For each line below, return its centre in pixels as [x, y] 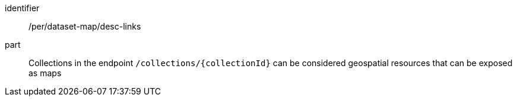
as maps [45, 73]
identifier [22, 8]
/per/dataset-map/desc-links [85, 26]
